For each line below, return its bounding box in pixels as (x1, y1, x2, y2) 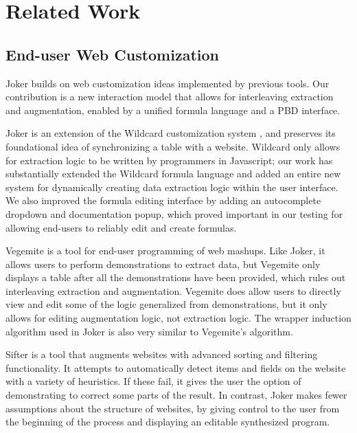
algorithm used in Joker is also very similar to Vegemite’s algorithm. (5, 324, 293, 338)
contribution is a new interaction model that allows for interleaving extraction (5, 89, 334, 104)
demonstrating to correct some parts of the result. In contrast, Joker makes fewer (5, 388, 347, 402)
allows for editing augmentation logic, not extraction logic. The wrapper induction (5, 311, 352, 325)
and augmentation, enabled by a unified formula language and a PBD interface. (5, 102, 341, 117)
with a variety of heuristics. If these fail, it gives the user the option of (5, 374, 301, 388)
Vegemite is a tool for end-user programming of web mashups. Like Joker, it (5, 243, 325, 258)
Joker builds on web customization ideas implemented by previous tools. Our (5, 76, 330, 90)
